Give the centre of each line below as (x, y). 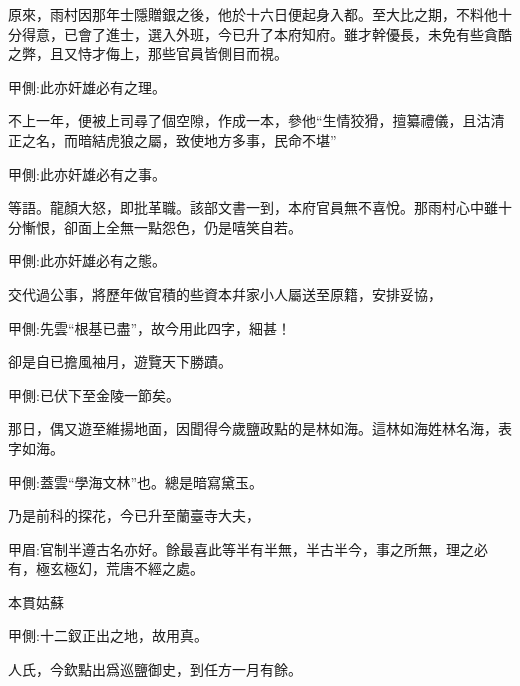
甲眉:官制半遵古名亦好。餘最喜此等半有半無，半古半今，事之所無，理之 (241, 548)
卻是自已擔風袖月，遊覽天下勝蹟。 (120, 361)
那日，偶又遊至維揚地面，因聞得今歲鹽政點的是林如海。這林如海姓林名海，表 (260, 428)
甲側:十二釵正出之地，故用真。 (108, 635)
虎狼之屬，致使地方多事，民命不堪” (221, 139)
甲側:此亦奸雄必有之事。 (87, 173)
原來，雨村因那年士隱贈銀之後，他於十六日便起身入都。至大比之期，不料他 (253, 14)
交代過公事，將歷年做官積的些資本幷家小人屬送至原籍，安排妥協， (225, 293)
